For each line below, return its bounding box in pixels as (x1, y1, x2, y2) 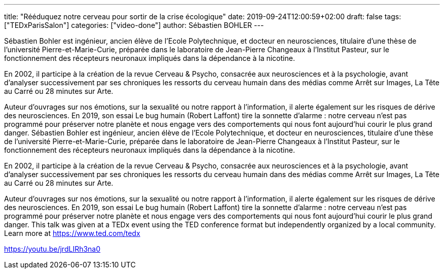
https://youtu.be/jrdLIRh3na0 (4, 245, 101, 253)
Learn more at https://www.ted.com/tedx (4, 229, 140, 237)
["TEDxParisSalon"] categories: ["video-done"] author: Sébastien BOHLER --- (4, 21, 264, 29)
